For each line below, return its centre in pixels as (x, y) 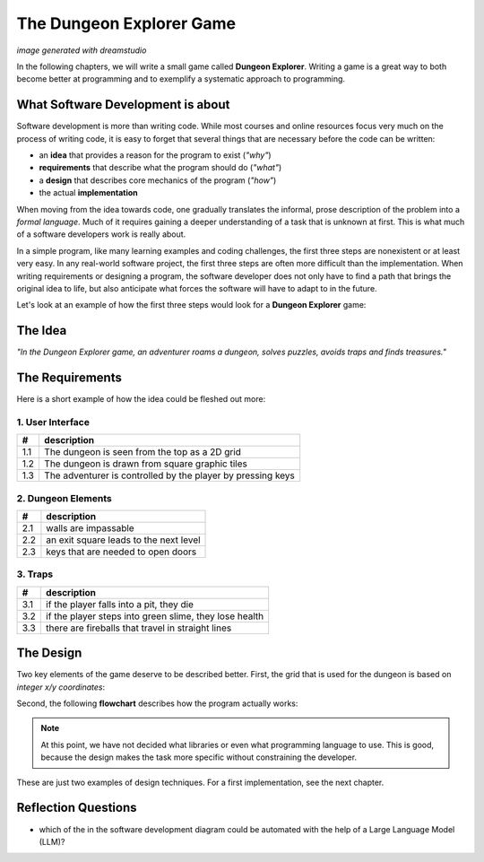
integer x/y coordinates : (61, 687)
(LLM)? (52, 841)
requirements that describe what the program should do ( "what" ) (160, 168)
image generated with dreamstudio (82, 50)
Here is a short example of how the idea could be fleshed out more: (141, 399)
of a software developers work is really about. (101, 234)
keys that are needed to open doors (121, 552)
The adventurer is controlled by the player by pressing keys (170, 475)
